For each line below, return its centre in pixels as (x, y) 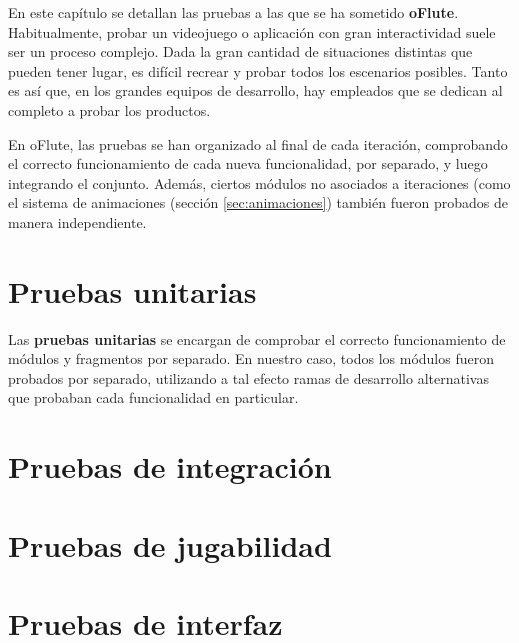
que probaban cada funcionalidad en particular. (153, 397)
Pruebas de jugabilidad (170, 544)
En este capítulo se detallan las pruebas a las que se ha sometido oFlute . (233, 12)
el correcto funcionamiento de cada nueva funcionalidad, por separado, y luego (248, 163)
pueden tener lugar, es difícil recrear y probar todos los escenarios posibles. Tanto (258, 70)
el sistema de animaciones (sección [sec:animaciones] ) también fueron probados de (258, 202)
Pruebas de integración (170, 466)
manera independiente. (77, 221)
